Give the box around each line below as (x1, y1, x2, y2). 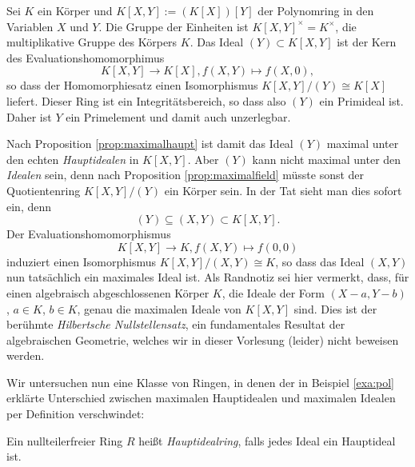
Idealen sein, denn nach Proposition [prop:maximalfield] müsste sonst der (6, 166, 365, 183)
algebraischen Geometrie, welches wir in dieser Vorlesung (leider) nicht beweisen (6, 331, 399, 348)
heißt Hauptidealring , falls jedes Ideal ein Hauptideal (138, 432, 396, 449)
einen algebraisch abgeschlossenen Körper (6, 284, 209, 301)
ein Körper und (38, 2, 113, 18)
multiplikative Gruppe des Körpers (6, 34, 178, 50)
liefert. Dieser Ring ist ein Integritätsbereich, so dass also (6, 92, 286, 109)
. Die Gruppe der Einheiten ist (98, 18, 249, 34)
